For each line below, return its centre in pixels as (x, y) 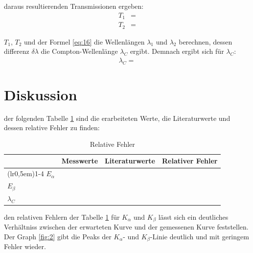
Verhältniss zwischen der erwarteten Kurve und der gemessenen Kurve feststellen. (126, 227)
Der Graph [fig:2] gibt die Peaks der (58, 237)
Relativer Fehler (190, 161)
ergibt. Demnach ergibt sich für (177, 51)
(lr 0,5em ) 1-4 (26, 173)
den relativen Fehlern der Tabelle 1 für (62, 217)
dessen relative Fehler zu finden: (52, 127)
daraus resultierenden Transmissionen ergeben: (74, 6)
